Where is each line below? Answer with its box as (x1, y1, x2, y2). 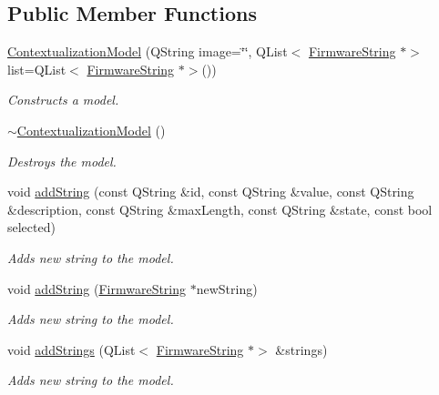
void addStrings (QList (7, 339, 136, 359)
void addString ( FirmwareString (7, 279, 187, 298)
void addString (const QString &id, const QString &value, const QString (7, 182, 414, 201)
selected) (7, 218, 56, 237)
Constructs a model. (7, 90, 119, 109)
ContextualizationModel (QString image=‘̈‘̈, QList (7, 42, 288, 61)
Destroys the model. (7, 151, 117, 170)
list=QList (7, 59, 66, 78)
